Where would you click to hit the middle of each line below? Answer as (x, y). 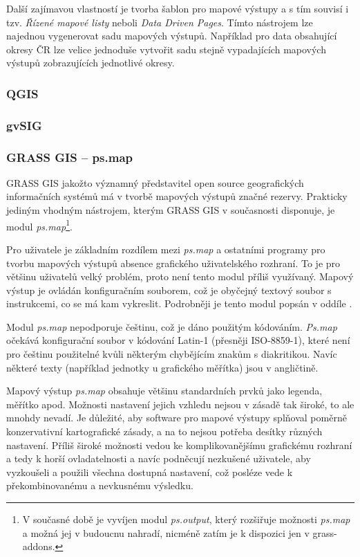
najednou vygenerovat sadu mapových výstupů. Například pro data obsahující (172, 36)
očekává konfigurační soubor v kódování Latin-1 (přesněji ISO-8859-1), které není (178, 340)
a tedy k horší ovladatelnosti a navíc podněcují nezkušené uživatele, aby (159, 458)
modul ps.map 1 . (39, 225)
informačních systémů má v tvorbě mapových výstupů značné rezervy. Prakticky (177, 196)
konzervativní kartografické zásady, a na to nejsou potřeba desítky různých (164, 431)
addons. (39, 546)
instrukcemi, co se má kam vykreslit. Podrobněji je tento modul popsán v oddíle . (179, 303)
